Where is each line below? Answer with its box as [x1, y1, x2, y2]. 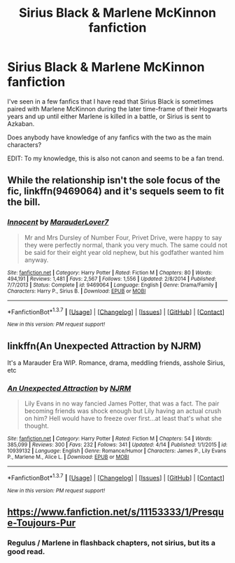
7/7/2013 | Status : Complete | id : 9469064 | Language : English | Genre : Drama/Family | [7, 281, 218, 289]
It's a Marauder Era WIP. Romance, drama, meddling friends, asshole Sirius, [7, 359, 225, 367]
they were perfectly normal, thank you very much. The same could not [24, 240, 227, 249]
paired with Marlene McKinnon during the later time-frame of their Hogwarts [7, 104, 228, 113]
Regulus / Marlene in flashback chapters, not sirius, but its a [7, 538, 215, 548]
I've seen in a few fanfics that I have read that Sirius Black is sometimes [7, 97, 214, 106]
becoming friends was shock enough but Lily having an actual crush [24, 407, 222, 415]
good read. [7, 547, 45, 557]
